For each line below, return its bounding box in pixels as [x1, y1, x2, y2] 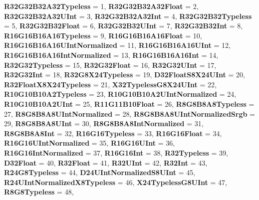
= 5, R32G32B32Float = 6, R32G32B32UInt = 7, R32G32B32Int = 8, [4, 20, 243, 31]
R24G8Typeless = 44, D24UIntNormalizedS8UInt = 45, [4, 167, 196, 178]
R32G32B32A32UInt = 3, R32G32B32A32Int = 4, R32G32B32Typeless [4, 10, 252, 21]
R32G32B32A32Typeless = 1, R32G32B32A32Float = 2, [4, 1, 199, 11]
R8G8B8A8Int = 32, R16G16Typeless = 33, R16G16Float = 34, [4, 128, 222, 138]
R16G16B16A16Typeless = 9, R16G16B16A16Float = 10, [4, 30, 202, 40]
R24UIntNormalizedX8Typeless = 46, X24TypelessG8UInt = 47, [4, 177, 227, 187]
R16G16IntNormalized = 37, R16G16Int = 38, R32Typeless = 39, [4, 147, 228, 158]
